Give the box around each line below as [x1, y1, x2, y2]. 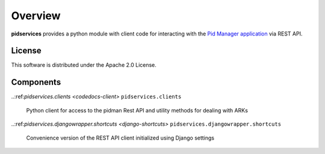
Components [11, 77, 61, 87]
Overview [11, 9, 61, 22]
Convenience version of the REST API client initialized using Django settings [26, 134, 215, 141]
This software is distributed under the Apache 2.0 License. [11, 61, 156, 69]
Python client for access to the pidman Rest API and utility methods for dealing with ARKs [26, 106, 248, 114]
